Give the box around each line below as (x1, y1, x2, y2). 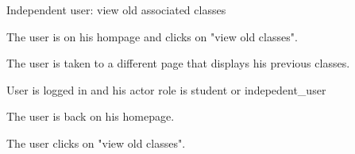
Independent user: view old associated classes (6, 2, 226, 17)
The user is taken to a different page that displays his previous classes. (6, 55, 350, 71)
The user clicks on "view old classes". (6, 134, 186, 151)
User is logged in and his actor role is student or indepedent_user (6, 81, 326, 98)
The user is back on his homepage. (6, 108, 175, 125)
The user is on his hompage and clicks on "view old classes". (6, 28, 298, 44)
